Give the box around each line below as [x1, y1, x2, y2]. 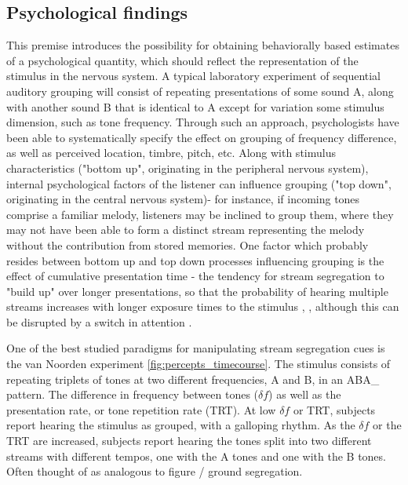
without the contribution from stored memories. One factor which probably [6, 236, 369, 253]
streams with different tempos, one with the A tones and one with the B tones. [6, 447, 386, 464]
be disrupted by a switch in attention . [6, 313, 192, 330]
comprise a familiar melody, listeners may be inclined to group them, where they [6, 206, 394, 222]
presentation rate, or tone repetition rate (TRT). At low [6, 401, 276, 418]
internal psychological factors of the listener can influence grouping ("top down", [6, 175, 392, 191]
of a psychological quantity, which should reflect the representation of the [6, 52, 359, 68]
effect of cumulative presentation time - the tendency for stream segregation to [6, 268, 384, 284]
